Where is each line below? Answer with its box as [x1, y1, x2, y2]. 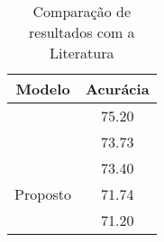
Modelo [15, 78, 70, 99]
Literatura [50, 42, 114, 63]
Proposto [14, 184, 72, 204]
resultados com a [29, 22, 135, 42]
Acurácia [86, 78, 150, 99]
